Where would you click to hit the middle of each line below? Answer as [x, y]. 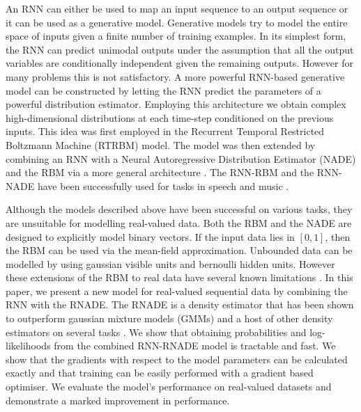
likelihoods [28, 346]
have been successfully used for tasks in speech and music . [163, 185]
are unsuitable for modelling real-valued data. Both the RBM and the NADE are [179, 222]
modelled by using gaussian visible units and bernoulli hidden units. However [170, 263]
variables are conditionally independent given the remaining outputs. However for [179, 63]
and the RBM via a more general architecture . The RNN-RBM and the [160, 172]
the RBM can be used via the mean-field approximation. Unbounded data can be [179, 250]
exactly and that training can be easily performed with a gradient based [160, 373]
